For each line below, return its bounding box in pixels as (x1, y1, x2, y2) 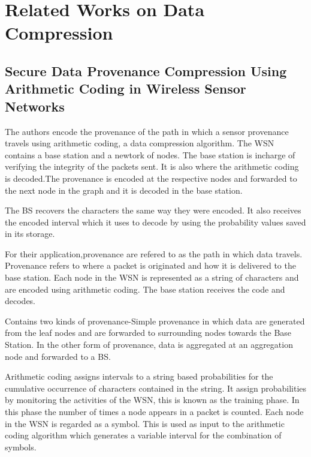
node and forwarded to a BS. (5, 350, 111, 362)
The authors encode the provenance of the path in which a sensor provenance (5, 125, 289, 137)
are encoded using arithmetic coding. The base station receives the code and (5, 282, 285, 295)
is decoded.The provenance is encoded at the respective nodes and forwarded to (5, 172, 297, 184)
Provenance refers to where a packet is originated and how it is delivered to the (5, 259, 296, 272)
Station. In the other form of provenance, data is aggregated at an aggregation (5, 338, 293, 351)
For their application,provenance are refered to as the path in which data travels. (5, 247, 303, 260)
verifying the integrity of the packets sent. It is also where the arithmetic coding (5, 160, 299, 173)
